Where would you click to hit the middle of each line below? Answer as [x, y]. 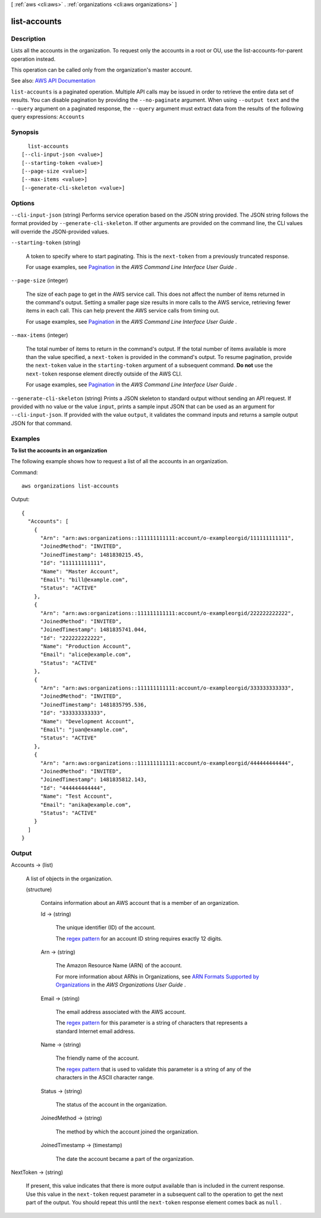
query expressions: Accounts [48, 117]
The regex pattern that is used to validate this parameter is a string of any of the [153, 1069]
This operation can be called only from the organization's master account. [102, 70]
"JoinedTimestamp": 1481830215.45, [92, 555]
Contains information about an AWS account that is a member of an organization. [140, 903]
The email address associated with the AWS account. [121, 1011]
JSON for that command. [42, 423]
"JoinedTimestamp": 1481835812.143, [94, 780]
